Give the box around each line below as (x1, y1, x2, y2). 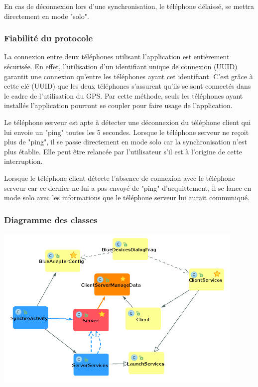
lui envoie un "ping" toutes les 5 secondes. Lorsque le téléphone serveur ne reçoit (4, 127, 249, 137)
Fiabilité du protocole (4, 32, 93, 44)
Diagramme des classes (4, 213, 98, 226)
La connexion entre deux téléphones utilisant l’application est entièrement (4, 51, 230, 62)
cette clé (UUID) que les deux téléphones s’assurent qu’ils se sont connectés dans (4, 81, 251, 91)
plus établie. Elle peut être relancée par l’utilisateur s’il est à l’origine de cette (4, 146, 242, 156)
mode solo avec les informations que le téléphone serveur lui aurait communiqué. (4, 192, 250, 203)
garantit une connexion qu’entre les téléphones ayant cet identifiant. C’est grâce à (4, 71, 253, 81)
